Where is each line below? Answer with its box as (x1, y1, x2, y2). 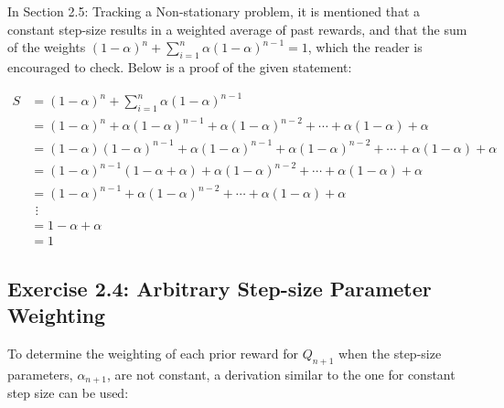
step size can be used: (7, 382, 129, 402)
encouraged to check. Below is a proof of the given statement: (7, 57, 352, 76)
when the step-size (338, 343, 442, 362)
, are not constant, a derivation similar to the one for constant (106, 364, 456, 383)
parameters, (7, 364, 73, 383)
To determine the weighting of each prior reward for (7, 343, 298, 362)
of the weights (7, 38, 86, 57)
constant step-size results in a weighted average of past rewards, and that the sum (7, 19, 467, 38)
